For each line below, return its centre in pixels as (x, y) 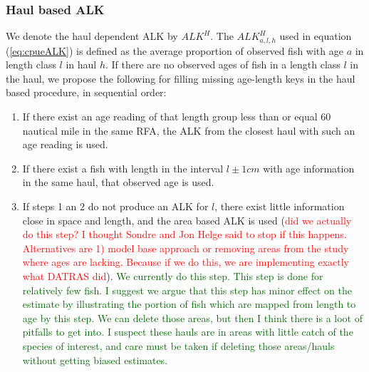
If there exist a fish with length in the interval (123, 168)
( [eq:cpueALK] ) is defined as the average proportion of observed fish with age (175, 50)
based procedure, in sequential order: (86, 92)
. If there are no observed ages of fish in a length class (223, 64)
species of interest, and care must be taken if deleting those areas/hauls (178, 345)
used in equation (316, 36)
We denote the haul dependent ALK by (92, 36)
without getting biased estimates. (95, 360)
